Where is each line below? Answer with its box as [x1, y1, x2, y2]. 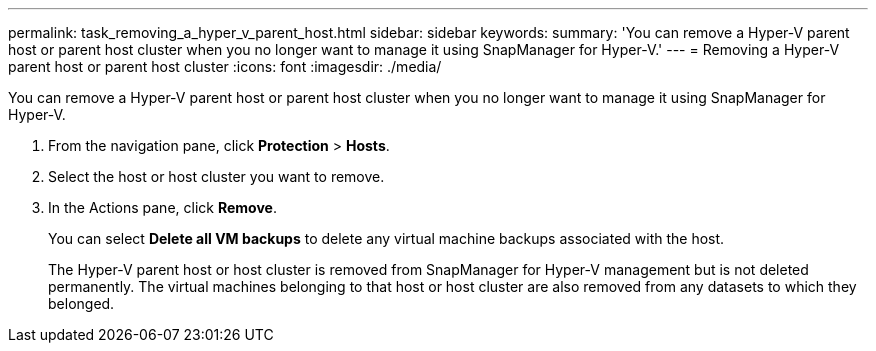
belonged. [48, 295, 115, 312]
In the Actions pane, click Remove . [48, 199, 277, 216]
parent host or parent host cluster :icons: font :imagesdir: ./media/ [8, 58, 442, 75]
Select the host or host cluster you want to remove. [48, 168, 385, 185]
